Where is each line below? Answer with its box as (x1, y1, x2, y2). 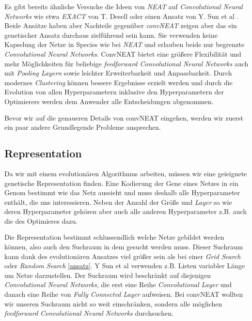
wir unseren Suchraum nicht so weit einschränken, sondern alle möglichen (4, 298, 222, 308)
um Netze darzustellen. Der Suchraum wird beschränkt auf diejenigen (4, 270, 211, 280)
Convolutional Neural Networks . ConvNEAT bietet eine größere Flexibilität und (4, 48, 241, 59)
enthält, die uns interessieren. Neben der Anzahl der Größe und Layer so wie (4, 197, 232, 207)
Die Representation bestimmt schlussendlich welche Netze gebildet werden (4, 232, 224, 242)
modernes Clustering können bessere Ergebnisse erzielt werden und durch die (4, 77, 233, 87)
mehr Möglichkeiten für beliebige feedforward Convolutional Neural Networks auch (4, 58, 249, 68)
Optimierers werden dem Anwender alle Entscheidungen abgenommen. (4, 96, 214, 106)
